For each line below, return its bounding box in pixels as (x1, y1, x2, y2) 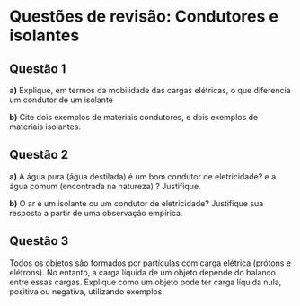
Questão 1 (9, 61, 66, 76)
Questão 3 (9, 233, 69, 249)
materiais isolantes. (9, 121, 81, 132)
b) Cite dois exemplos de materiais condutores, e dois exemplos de (9, 112, 259, 122)
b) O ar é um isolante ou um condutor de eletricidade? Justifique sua (9, 197, 264, 208)
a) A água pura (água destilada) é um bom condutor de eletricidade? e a (9, 170, 277, 181)
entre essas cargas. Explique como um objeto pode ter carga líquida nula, (9, 276, 282, 287)
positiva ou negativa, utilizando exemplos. (9, 285, 164, 297)
